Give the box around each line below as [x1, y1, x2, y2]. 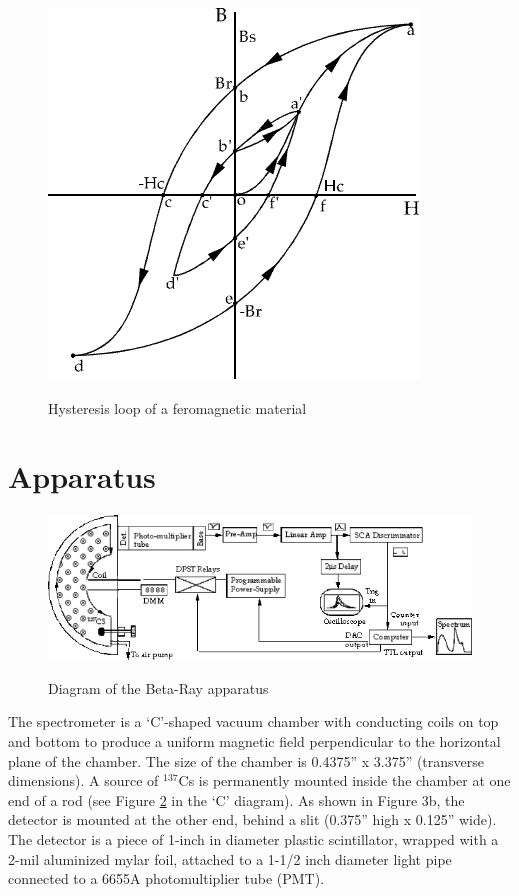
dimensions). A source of [8, 770, 159, 791]
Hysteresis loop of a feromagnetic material [48, 397, 307, 418]
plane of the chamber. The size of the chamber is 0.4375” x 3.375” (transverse [8, 750, 485, 771]
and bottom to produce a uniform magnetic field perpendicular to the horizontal [8, 730, 501, 751]
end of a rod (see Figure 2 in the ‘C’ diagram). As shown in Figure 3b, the [8, 789, 465, 810]
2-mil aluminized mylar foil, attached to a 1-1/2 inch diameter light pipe [8, 848, 452, 869]
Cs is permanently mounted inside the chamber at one [178, 770, 511, 791]
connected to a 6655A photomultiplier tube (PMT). [8, 868, 325, 889]
